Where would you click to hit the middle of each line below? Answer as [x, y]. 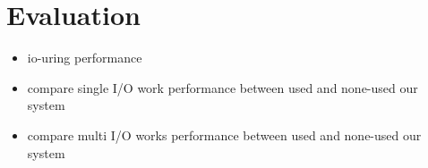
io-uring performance [85, 58]
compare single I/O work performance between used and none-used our [223, 87]
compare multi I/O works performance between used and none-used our [224, 134]
